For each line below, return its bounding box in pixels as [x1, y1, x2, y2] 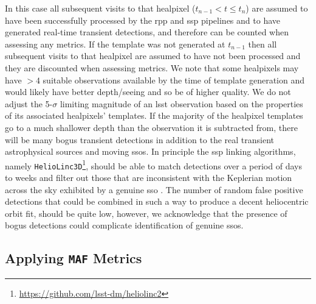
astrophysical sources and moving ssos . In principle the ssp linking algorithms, [5, 145, 296, 158]
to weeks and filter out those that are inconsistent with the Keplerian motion [5, 171, 292, 184]
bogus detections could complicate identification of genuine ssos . [5, 219, 244, 232]
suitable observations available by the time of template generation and [43, 73, 305, 86]
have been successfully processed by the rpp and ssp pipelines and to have [5, 13, 280, 26]
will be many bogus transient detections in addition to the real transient [5, 133, 275, 146]
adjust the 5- [5, 97, 53, 110]
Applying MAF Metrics [5, 249, 142, 267]
